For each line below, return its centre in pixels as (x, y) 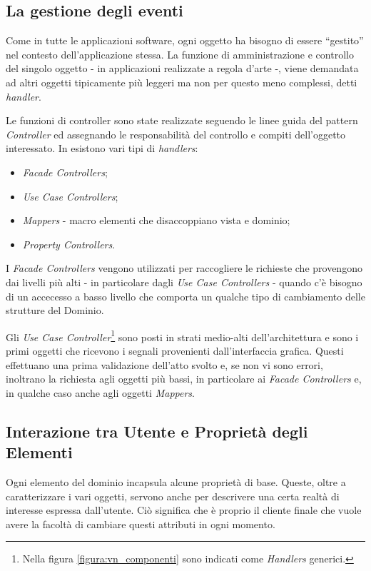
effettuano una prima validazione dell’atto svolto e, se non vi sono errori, (164, 364)
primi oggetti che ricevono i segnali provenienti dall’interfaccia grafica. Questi (175, 350)
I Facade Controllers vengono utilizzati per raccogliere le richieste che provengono (184, 268)
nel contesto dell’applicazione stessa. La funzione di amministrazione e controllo (180, 54)
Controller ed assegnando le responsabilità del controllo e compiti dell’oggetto (176, 134)
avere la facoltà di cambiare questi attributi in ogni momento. (141, 524)
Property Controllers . (69, 244)
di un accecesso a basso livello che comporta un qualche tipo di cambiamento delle (185, 296)
